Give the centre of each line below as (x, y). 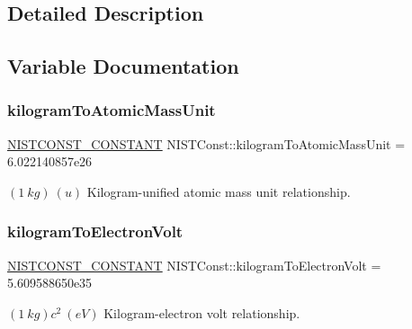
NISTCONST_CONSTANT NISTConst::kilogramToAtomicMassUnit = (206, 143)
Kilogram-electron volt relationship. (202, 312)
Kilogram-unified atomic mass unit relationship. (219, 191)
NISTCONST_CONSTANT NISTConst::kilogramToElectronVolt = (194, 265)
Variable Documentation (123, 66)
